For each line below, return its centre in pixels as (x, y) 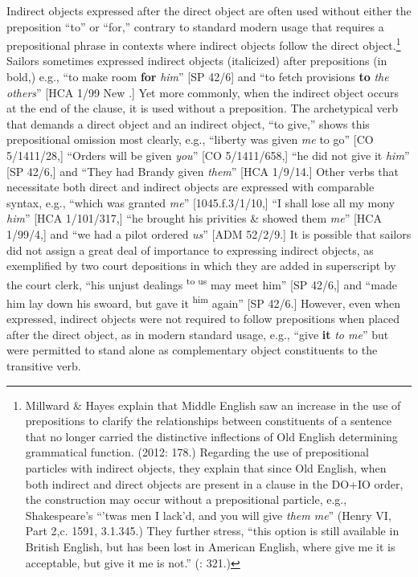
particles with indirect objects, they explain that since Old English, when (206, 468)
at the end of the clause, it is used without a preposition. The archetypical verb (202, 108)
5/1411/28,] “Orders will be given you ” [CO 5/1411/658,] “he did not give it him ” (208, 155)
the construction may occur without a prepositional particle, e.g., (186, 499)
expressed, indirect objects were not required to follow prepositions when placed (203, 319)
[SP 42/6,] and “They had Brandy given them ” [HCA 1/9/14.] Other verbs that (203, 171)
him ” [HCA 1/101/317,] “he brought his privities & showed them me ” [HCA (194, 218)
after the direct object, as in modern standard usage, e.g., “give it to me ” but (198, 334)
